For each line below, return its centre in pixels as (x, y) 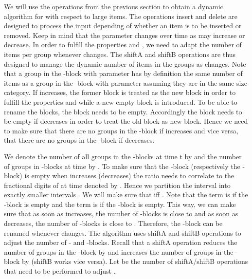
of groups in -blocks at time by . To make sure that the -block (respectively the (122, 166)
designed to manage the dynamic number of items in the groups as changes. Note (125, 64)
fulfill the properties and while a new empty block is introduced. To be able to (121, 102)
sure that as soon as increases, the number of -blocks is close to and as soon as (121, 214)
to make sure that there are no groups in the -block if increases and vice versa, (121, 130)
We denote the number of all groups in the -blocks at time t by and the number (123, 156)
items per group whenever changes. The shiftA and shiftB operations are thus (120, 54)
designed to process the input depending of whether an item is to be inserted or (123, 26)
